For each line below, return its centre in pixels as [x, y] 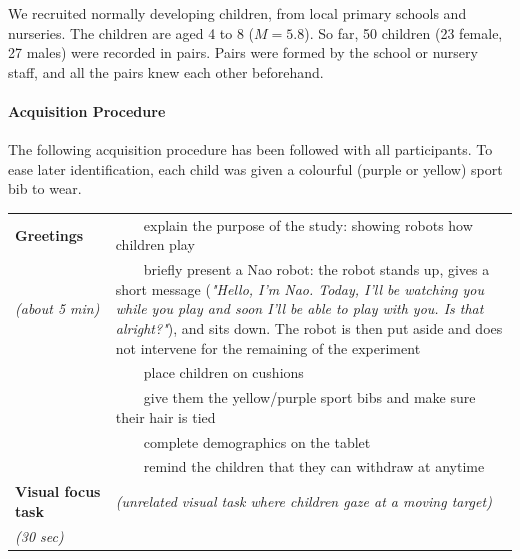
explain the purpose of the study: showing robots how [308, 224]
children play [155, 244]
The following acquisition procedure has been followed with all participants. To [250, 149]
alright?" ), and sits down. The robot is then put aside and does [309, 327]
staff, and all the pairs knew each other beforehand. [166, 71]
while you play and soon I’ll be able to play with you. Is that [299, 308]
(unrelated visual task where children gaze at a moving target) [303, 501]
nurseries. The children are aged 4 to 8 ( [131, 32]
